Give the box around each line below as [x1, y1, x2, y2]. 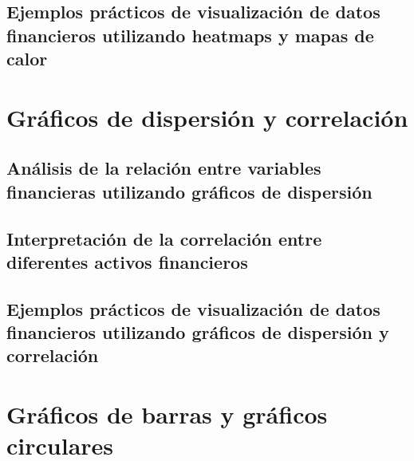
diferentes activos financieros [6, 249, 248, 274]
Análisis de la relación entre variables [6, 156, 321, 180]
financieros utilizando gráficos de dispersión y [6, 320, 389, 345]
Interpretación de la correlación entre [6, 226, 322, 250]
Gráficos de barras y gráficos [6, 398, 328, 431]
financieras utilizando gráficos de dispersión [6, 179, 373, 203]
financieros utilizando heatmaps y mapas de [6, 22, 374, 47]
